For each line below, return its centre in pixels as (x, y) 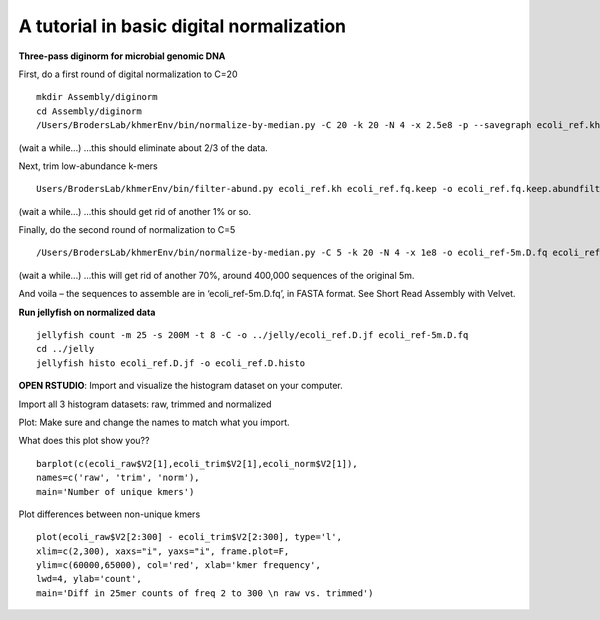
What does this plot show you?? (84, 441)
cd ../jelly (65, 349)
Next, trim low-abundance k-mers (88, 166)
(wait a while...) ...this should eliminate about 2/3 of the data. (143, 147)
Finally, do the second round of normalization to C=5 (127, 230)
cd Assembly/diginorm (89, 111)
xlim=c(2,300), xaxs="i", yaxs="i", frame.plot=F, (163, 551)
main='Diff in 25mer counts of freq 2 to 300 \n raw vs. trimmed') (205, 593)
